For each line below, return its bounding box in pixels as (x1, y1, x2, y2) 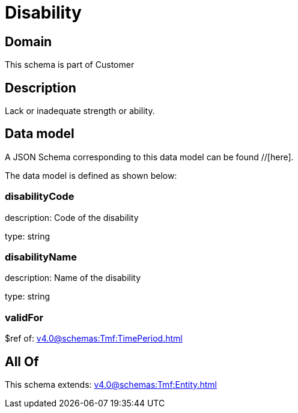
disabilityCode (5, 190, 74, 203)
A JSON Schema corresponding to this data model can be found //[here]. (5, 151, 294, 162)
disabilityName (5, 250, 77, 263)
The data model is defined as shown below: (5, 170, 177, 181)
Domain (5, 34, 52, 49)
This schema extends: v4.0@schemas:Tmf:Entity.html (5, 379, 217, 390)
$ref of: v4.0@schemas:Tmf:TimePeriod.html (5, 333, 183, 344)
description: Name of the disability (5, 273, 141, 283)
